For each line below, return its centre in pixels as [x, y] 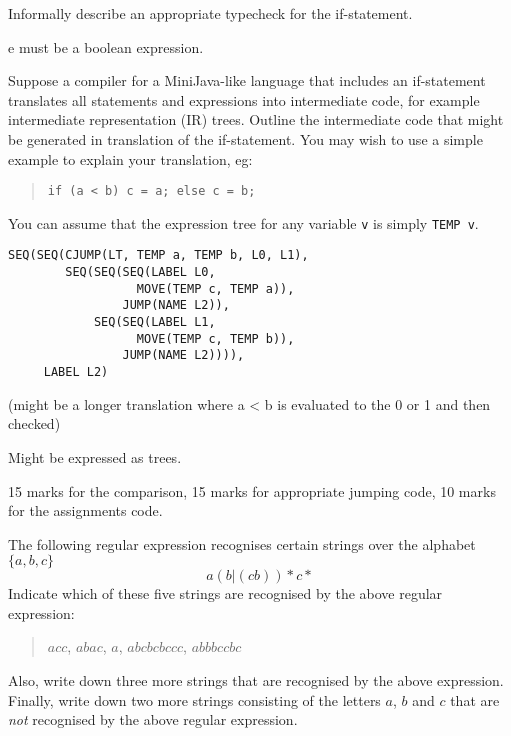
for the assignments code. [85, 510]
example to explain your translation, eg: [130, 158]
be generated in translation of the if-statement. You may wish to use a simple [245, 138]
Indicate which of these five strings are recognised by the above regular [225, 593]
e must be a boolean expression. [106, 46]
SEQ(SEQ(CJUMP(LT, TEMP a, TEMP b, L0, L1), [158, 255]
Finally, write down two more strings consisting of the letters [194, 699]
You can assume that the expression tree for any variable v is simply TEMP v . [243, 222]
